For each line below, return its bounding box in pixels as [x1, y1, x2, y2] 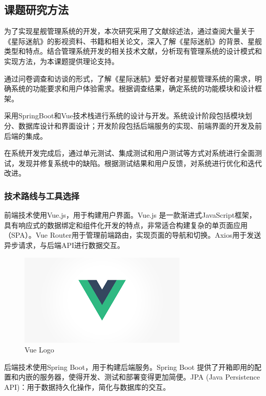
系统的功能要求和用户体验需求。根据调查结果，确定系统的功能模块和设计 [11, 83, 255, 94]
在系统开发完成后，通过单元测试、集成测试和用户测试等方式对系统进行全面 [4, 148, 255, 158]
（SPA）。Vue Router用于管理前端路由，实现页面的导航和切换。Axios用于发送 [4, 230, 261, 240]
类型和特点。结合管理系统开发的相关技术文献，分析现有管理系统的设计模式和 [4, 46, 262, 56]
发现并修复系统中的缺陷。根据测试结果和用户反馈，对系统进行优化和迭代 [18, 157, 262, 168]
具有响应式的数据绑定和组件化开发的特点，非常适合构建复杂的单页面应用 [4, 219, 248, 230]
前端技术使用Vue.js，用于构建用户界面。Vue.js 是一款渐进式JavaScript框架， [4, 210, 256, 220]
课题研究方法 [4, 2, 69, 17]
